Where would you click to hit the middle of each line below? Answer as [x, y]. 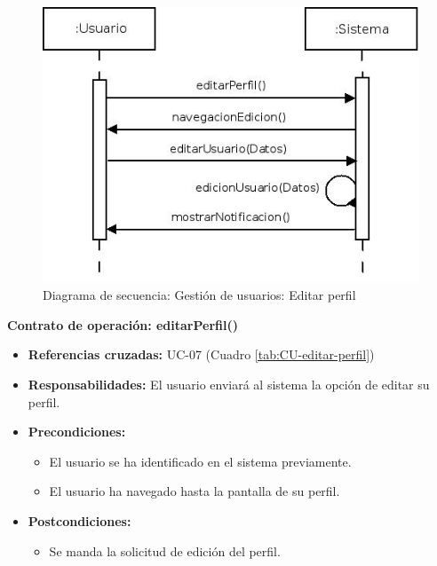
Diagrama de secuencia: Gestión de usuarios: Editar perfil [199, 295]
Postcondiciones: [79, 520]
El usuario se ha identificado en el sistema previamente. [200, 461]
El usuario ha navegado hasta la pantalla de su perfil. [195, 491]
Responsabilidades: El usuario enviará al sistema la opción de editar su [229, 384]
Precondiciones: [77, 432]
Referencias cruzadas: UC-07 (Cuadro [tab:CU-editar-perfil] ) [201, 354]
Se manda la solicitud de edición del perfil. [165, 550]
